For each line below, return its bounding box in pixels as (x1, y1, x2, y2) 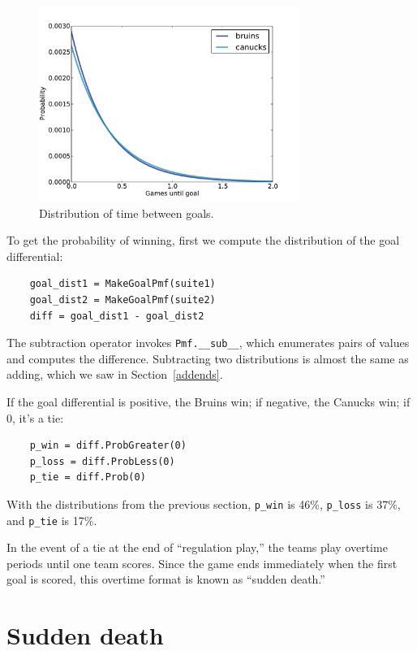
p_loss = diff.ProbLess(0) (29, 455, 175, 467)
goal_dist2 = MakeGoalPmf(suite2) (29, 293, 216, 306)
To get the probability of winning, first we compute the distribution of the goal (6, 232, 400, 249)
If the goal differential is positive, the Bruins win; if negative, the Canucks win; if (6, 393, 411, 410)
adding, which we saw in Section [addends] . (6, 366, 223, 383)
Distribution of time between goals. (39, 204, 214, 221)
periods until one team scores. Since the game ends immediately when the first (6, 554, 398, 571)
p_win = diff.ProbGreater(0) (29, 440, 187, 452)
